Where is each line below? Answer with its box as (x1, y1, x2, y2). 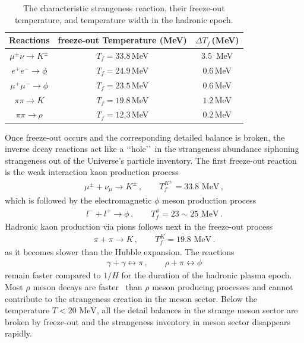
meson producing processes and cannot (152, 281, 293, 293)
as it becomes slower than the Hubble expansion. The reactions (5, 245, 235, 258)
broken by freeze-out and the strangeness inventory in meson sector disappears (5, 315, 291, 328)
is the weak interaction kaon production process (5, 166, 179, 178)
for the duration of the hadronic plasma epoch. (121, 269, 292, 281)
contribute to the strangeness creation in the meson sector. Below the (5, 292, 257, 304)
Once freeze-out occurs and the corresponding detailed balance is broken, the (5, 131, 285, 143)
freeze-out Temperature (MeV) (58, 34, 187, 46)
